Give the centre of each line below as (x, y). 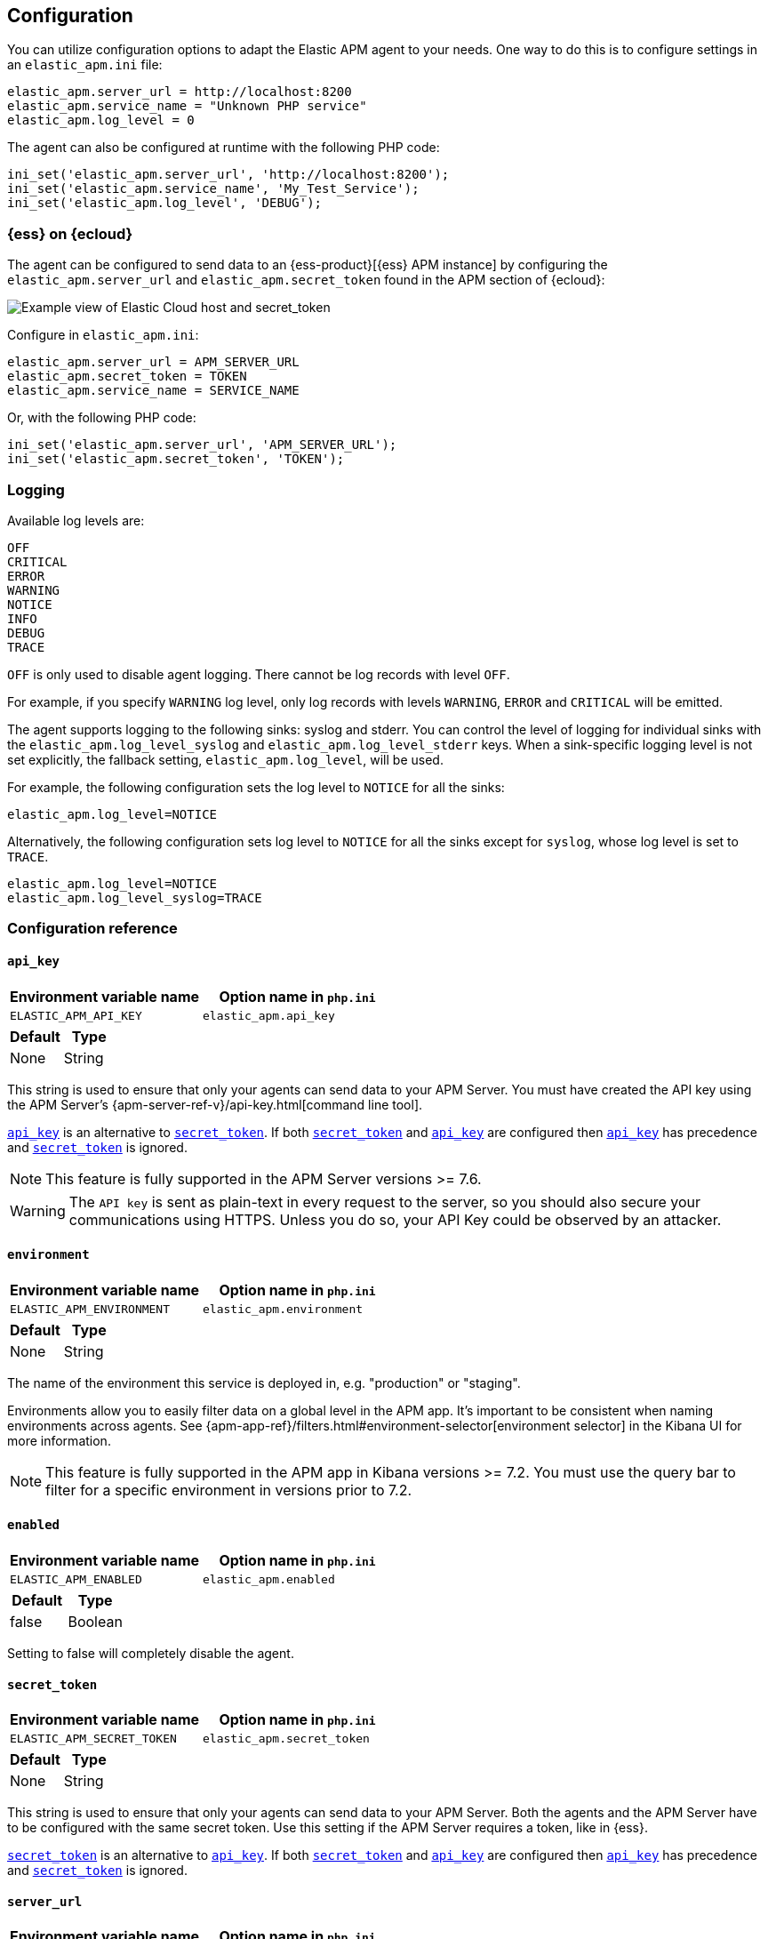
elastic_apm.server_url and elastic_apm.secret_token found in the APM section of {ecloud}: (306, 280)
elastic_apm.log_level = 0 (101, 120)
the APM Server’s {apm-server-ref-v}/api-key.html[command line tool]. (215, 1104)
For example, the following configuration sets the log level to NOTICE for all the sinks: (256, 787)
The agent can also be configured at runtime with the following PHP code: (224, 148)
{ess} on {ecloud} (70, 233)
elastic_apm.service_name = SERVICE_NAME (153, 391)
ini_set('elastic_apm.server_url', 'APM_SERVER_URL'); (202, 445)
